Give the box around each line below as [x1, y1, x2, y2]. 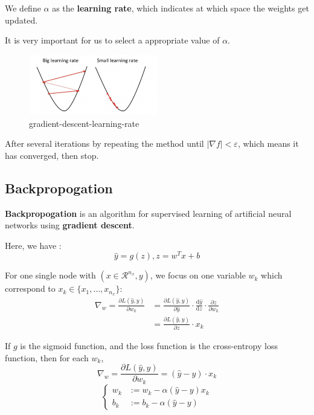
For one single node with [5, 269, 96, 281]
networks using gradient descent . [5, 219, 135, 231]
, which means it [237, 137, 299, 150]
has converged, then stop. [5, 149, 99, 161]
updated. [5, 13, 38, 26]
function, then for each [5, 351, 89, 364]
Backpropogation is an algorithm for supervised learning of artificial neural [5, 207, 292, 219]
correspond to [5, 282, 56, 295]
